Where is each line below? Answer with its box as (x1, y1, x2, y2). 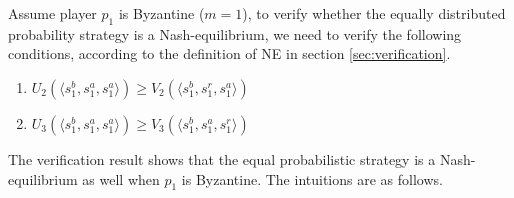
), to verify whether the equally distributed (242, 3, 506, 23)
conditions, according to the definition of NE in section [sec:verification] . (8, 43, 451, 64)
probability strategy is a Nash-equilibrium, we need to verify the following (8, 23, 462, 44)
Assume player (8, 3, 97, 23)
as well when (82, 168, 160, 189)
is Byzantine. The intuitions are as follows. (181, 168, 443, 189)
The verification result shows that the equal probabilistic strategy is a (8, 148, 436, 169)
